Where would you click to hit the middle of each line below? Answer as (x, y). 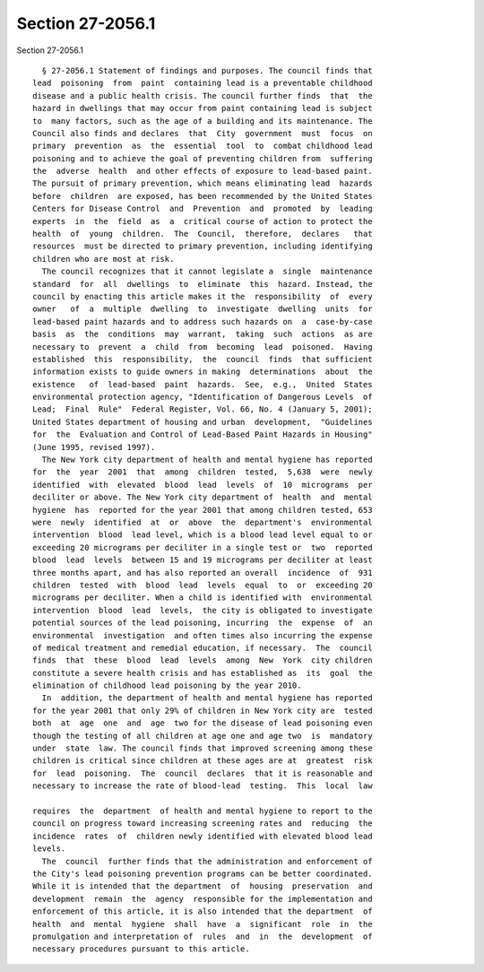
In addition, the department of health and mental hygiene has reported (207, 698)
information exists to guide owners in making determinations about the (203, 372)
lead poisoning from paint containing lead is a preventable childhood (203, 83)
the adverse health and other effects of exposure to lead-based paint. (203, 171)
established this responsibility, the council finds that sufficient (203, 359)
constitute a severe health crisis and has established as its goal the (203, 673)
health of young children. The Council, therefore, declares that (203, 234)
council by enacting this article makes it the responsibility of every (203, 296)
